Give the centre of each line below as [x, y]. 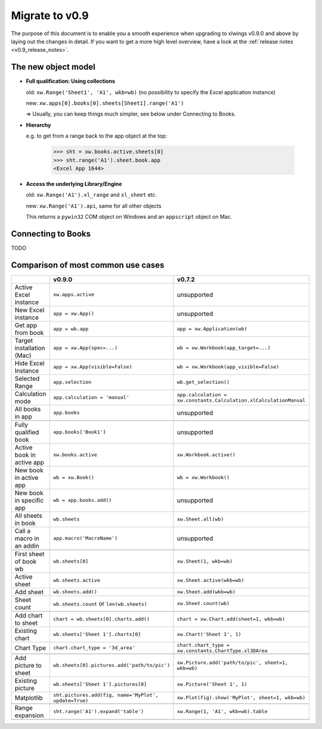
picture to [28, 665]
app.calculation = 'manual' [91, 397]
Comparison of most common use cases [88, 265]
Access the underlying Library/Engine [74, 184]
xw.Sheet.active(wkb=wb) [210, 580]
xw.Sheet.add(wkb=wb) [206, 592]
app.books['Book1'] [80, 432]
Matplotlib [29, 697]
